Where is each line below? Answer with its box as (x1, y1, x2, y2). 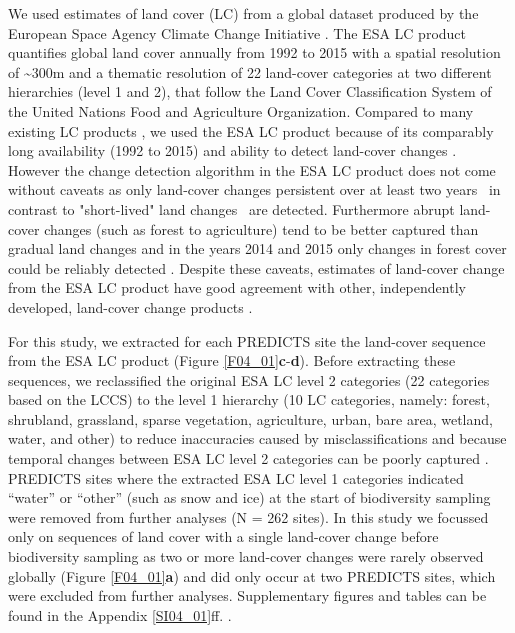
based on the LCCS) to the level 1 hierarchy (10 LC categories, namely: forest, (8, 389, 490, 410)
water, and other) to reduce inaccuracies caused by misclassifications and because (8, 428, 507, 449)
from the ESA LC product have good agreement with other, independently (8, 277, 466, 298)
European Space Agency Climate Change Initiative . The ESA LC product (8, 22, 467, 43)
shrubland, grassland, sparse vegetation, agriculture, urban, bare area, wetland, (8, 408, 493, 429)
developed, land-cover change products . (8, 296, 253, 317)
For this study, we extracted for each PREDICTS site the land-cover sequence (8, 330, 486, 351)
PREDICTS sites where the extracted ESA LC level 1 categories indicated (8, 467, 464, 488)
